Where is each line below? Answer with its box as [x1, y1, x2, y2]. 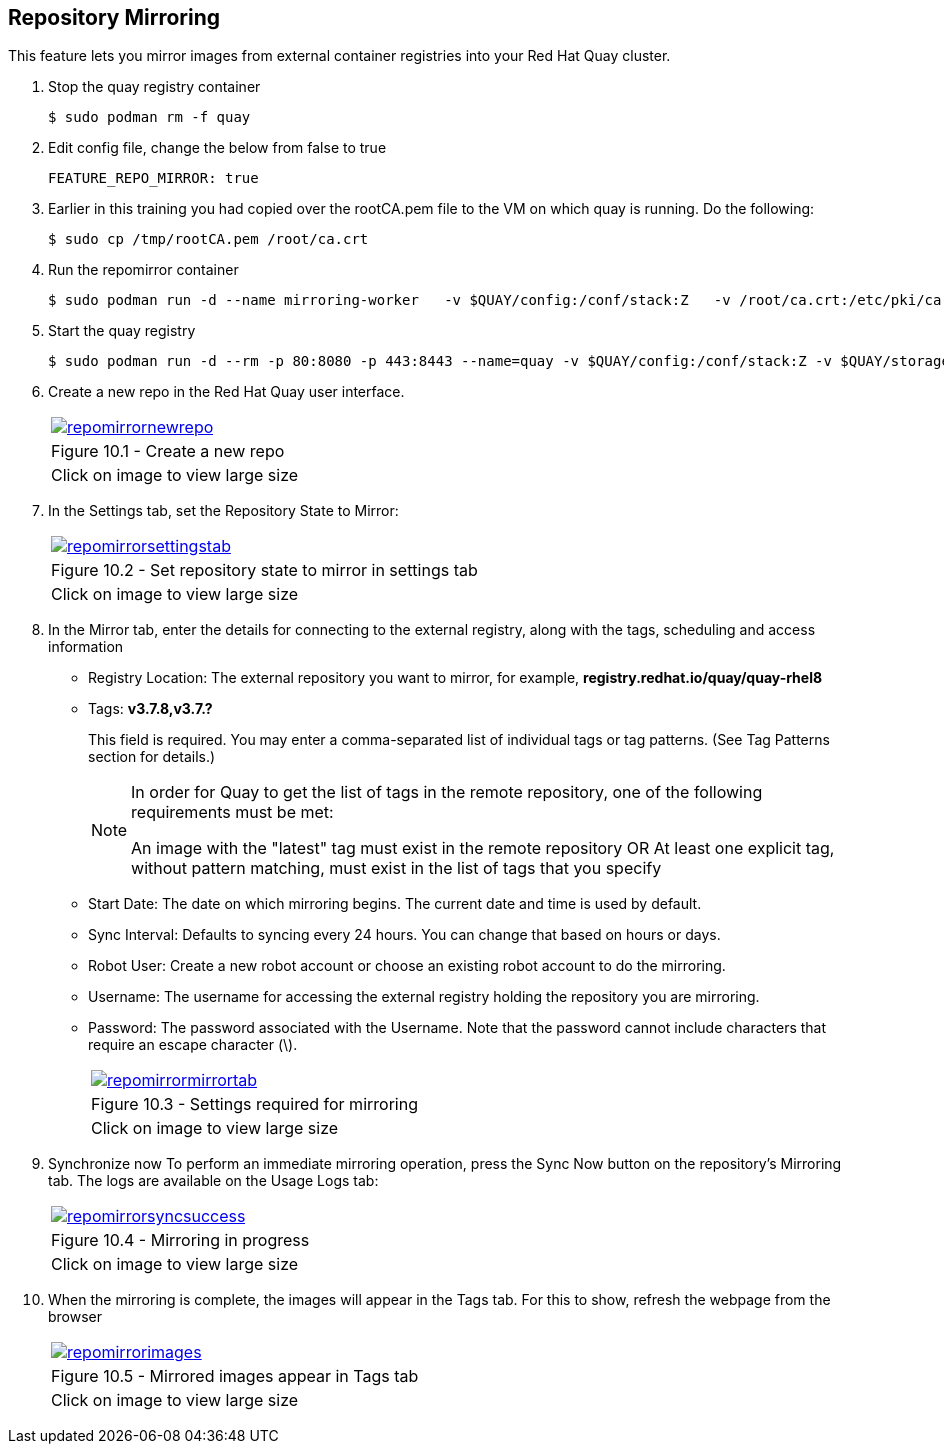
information [48, 638, 124, 656]
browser [48, 1308, 103, 1326]
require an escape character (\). [88, 1036, 298, 1054]
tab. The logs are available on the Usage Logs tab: [48, 1172, 379, 1190]
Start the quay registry [48, 322, 196, 340]
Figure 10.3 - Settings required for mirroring [91, 1094, 418, 1115]
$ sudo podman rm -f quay [48, 109, 251, 126]
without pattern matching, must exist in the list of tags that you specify [131, 858, 662, 879]
